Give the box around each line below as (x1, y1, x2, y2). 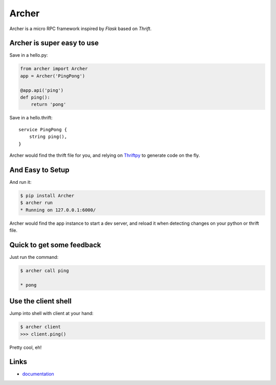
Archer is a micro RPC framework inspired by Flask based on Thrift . (9, 26, 152, 32)
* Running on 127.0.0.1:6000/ (20, 207, 96, 213)
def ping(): (20, 94, 51, 100)
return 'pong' (31, 102, 66, 107)
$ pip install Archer (20, 192, 75, 199)
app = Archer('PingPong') (20, 73, 85, 79)
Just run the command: (9, 254, 59, 260)
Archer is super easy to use (9, 39, 99, 47)
